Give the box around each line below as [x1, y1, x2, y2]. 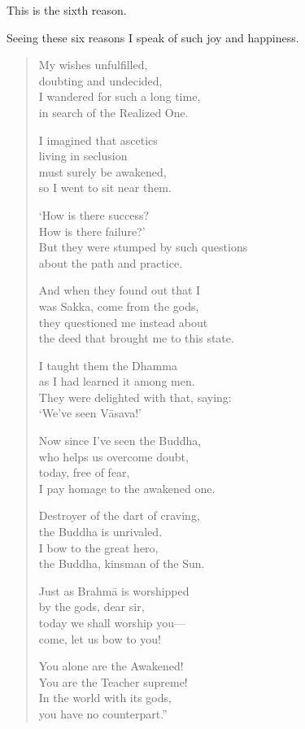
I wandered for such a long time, [38, 88, 201, 105]
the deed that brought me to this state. [38, 330, 234, 347]
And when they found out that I [38, 282, 201, 299]
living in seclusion [38, 147, 128, 164]
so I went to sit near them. [38, 179, 172, 196]
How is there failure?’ [38, 222, 146, 239]
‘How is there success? [38, 206, 150, 223]
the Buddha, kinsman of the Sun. [38, 555, 205, 572]
